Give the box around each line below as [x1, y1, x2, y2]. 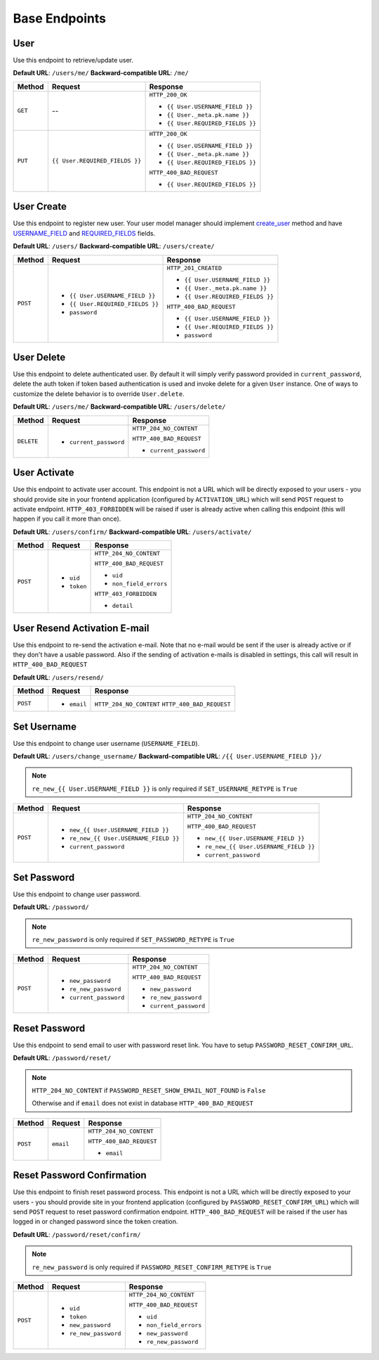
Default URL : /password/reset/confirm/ [13, 1230, 141, 1238]
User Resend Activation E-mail [13, 622, 149, 634]
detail [112, 602, 133, 610]
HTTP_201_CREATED [166, 264, 222, 272]
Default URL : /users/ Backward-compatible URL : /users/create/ [13, 242, 215, 250]
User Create [13, 201, 67, 212]
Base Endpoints [13, 11, 107, 26]
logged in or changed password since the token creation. [13, 1217, 178, 1226]
